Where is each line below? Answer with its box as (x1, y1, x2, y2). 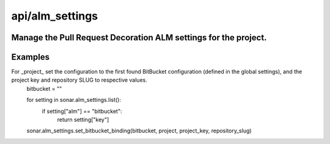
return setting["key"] (57, 116, 109, 123)
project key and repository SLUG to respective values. (11, 76, 148, 84)
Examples (11, 52, 50, 62)
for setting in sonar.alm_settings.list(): (26, 96, 122, 104)
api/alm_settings (11, 9, 98, 23)
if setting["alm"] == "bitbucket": (42, 107, 122, 115)
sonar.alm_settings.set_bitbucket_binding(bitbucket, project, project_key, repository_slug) (26, 127, 252, 134)
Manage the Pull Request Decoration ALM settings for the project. (11, 32, 267, 43)
